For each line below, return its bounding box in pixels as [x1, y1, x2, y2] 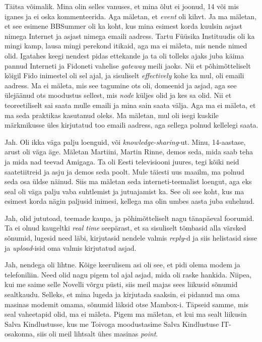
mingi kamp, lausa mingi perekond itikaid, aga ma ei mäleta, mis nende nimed [5, 40, 247, 51]
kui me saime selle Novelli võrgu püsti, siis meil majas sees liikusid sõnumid [5, 279, 238, 290]
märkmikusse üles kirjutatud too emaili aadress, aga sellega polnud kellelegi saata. [5, 120, 258, 130]
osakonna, [5, 328, 35, 339]
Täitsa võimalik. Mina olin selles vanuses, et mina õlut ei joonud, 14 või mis [5, 1, 239, 11]
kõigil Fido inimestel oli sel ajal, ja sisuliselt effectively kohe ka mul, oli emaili [5, 70, 244, 81]
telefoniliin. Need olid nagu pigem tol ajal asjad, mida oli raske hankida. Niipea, [5, 269, 252, 279]
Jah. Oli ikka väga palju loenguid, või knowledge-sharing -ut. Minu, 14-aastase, [5, 136, 246, 147]
